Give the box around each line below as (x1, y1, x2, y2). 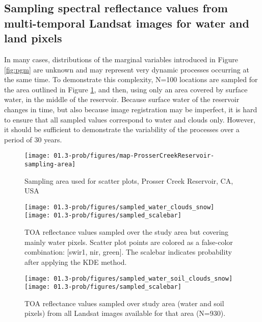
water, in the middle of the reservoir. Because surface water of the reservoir (4, 94, 240, 105)
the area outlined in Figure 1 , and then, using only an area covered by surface (4, 84, 248, 94)
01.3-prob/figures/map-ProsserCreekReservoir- (54, 152, 215, 160)
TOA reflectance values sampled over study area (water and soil (24, 298, 224, 308)
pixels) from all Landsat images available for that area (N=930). (24, 308, 226, 318)
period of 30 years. (4, 134, 62, 144)
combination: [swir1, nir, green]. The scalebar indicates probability (24, 246, 232, 257)
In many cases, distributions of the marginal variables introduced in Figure (4, 54, 238, 64)
